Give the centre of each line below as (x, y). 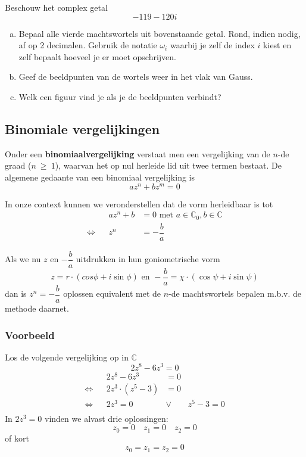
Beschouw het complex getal (56, 7)
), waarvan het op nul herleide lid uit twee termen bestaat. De (168, 165)
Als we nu (23, 259)
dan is (16, 293)
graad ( (18, 165)
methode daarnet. (37, 308)
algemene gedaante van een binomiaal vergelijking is (100, 177)
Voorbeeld (30, 335)
